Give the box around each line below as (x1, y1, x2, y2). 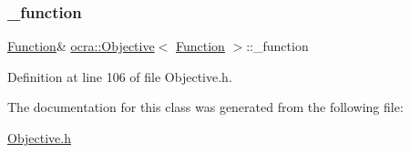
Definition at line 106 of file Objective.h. (7, 66, 232, 86)
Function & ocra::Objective (7, 36, 155, 56)
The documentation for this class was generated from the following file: (7, 97, 404, 117)
